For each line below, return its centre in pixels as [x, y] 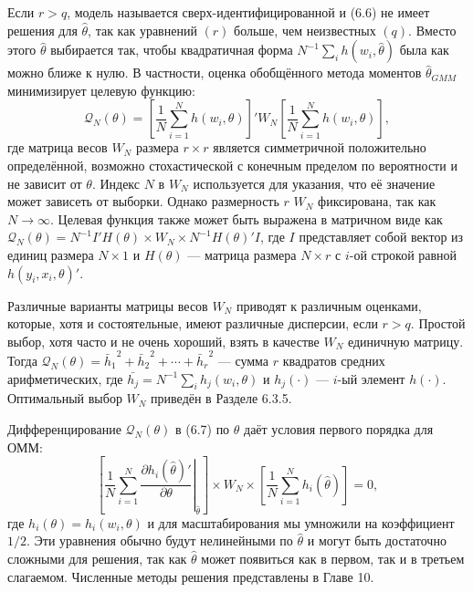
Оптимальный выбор [65, 398]
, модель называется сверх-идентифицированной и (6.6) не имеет [248, 12]
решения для [42, 30]
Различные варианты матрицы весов [108, 305]
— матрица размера [242, 254]
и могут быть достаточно [377, 540]
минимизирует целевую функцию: [101, 90]
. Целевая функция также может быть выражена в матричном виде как [246, 218]
